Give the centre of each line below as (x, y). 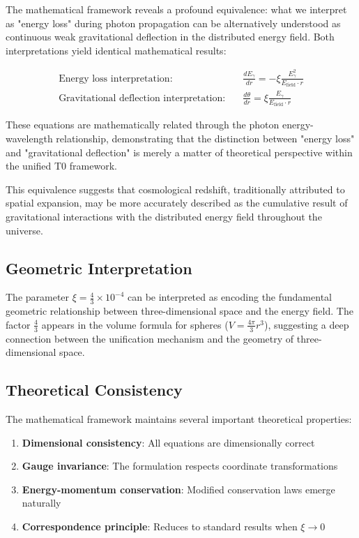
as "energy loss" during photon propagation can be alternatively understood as (173, 23)
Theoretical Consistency (94, 390)
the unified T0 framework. (61, 166)
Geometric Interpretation (99, 268)
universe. (24, 230)
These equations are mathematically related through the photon (143, 125)
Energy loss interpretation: (116, 79)
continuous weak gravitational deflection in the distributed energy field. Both (170, 37)
